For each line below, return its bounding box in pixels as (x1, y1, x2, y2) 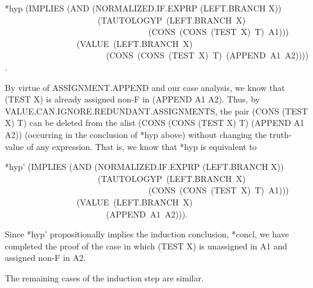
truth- (269, 128, 292, 140)
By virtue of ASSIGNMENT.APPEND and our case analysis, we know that (5, 81, 285, 93)
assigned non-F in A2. (5, 251, 86, 264)
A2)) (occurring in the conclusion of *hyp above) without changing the (5, 128, 267, 140)
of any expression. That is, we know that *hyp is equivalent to (27, 140, 257, 152)
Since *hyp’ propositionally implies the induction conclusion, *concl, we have (5, 228, 289, 240)
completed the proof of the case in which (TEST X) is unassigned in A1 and (5, 239, 287, 252)
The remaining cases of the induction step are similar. (5, 271, 204, 284)
